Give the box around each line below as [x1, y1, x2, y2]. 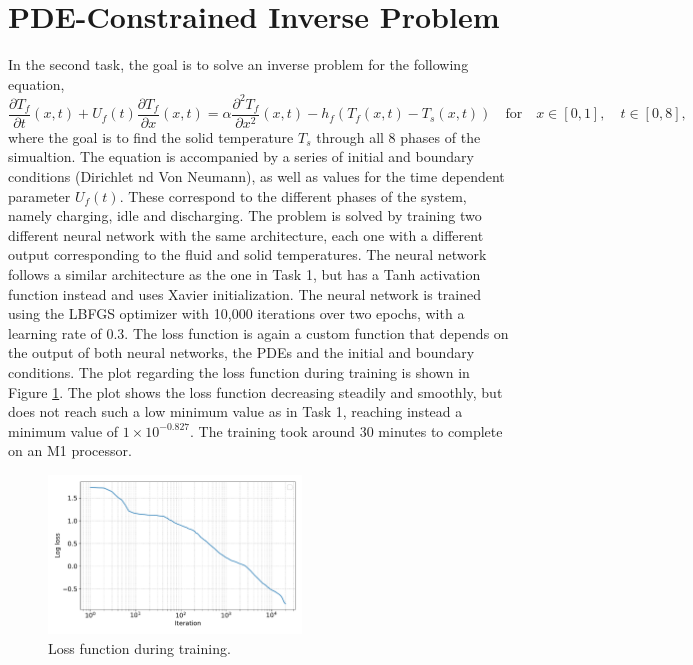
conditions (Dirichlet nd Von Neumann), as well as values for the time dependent [8, 166, 505, 187]
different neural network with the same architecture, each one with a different [8, 224, 484, 245]
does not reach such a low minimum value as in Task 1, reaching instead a [8, 401, 463, 422]
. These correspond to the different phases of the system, [119, 185, 467, 206]
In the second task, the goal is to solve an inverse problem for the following [8, 54, 469, 75]
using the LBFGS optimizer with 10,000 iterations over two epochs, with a [8, 303, 465, 324]
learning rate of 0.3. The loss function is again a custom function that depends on [8, 322, 509, 343]
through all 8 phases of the [316, 126, 481, 147]
